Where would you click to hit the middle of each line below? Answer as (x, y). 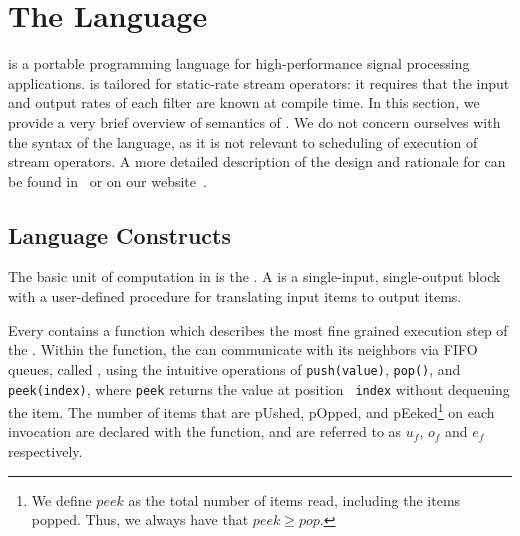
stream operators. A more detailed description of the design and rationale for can (257, 161)
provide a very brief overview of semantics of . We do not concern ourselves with (254, 121)
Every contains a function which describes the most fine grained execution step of (258, 329)
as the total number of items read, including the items (294, 499)
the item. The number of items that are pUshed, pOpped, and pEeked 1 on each (251, 410)
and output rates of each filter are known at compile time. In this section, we (244, 102)
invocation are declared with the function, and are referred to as (205, 431)
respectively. (45, 451)
